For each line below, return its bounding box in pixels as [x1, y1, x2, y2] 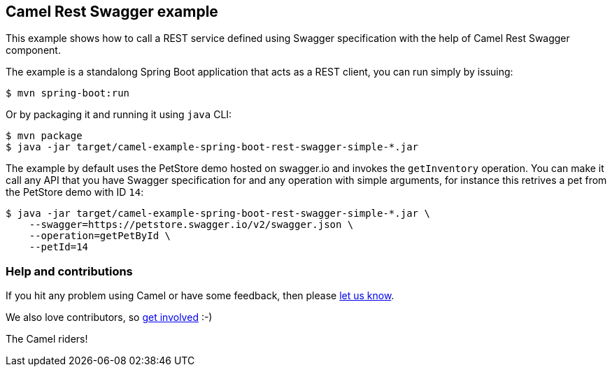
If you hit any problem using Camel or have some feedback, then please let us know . [6, 289, 394, 302]
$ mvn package [6, 130, 83, 142]
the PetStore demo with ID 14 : [6, 186, 144, 199]
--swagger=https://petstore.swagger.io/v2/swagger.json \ [29, 219, 354, 231]
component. [6, 44, 61, 57]
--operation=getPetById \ [29, 230, 171, 242]
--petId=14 [29, 241, 89, 253]
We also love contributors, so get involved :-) [6, 311, 213, 324]
